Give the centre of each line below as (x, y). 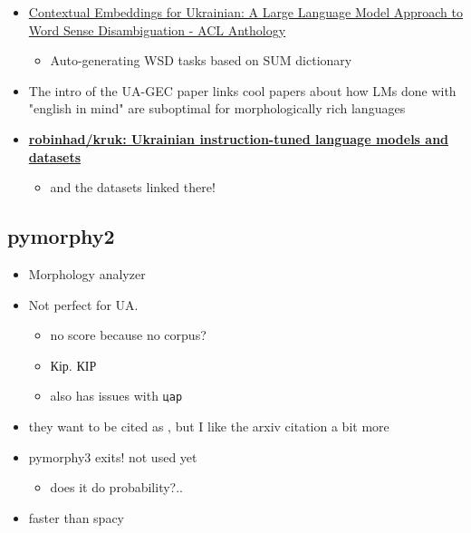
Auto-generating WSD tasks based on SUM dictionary (201, 60)
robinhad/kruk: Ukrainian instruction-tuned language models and (239, 138)
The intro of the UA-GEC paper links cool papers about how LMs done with (242, 90)
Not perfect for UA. (83, 304)
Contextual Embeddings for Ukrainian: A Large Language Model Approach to (246, 12)
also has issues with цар (116, 396)
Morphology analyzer (87, 273)
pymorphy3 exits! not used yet (113, 456)
